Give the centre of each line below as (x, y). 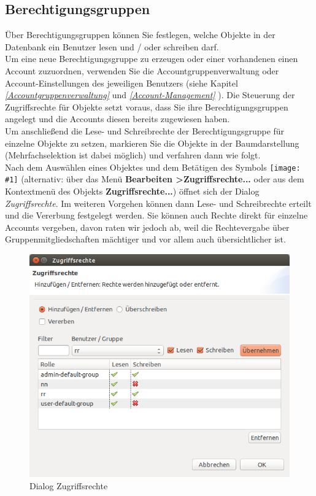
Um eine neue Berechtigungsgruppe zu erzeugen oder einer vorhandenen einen (152, 59)
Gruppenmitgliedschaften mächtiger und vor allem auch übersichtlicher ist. (145, 239)
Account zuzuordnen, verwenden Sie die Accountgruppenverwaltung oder (142, 70)
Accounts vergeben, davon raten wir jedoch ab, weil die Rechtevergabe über (147, 227)
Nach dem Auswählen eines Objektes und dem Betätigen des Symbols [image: (153, 167)
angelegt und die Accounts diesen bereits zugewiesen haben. (118, 119)
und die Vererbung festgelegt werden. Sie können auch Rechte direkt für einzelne (156, 215)
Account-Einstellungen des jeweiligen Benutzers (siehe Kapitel (121, 83)
